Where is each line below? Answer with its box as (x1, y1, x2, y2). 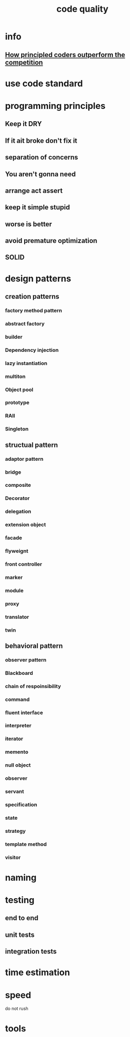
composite (5, 482, 31, 489)
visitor (5, 854, 21, 861)
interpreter (5, 722, 32, 729)
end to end (5, 914, 38, 922)
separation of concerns (5, 153, 78, 161)
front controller (5, 560, 43, 567)
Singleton (5, 425, 28, 432)
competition (5, 58, 43, 67)
